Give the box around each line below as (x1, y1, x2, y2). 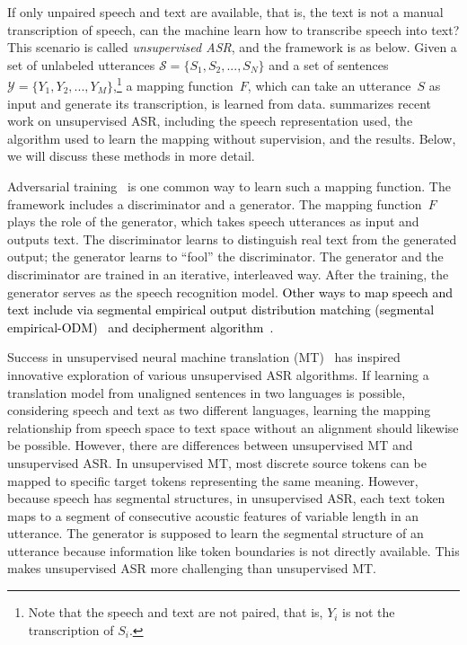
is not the (342, 603, 395, 622)
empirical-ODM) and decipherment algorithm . (7, 317, 274, 336)
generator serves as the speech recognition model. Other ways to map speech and (7, 282, 454, 301)
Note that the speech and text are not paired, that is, (28, 603, 323, 622)
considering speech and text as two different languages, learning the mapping (7, 401, 431, 420)
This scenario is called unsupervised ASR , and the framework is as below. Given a (7, 38, 457, 57)
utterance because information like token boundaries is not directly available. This (7, 541, 460, 560)
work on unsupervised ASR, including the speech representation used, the (7, 111, 413, 130)
